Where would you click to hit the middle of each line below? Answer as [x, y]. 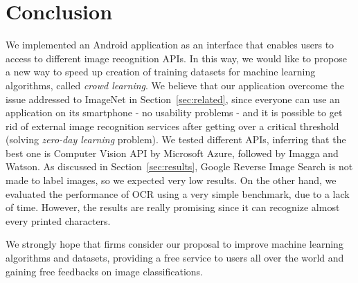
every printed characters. [58, 220]
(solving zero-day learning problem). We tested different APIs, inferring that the [176, 139]
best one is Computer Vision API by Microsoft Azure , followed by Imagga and [172, 153]
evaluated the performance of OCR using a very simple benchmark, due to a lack [178, 193]
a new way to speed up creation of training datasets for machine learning [161, 72]
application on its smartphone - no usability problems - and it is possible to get [174, 112]
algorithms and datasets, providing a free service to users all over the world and [175, 258]
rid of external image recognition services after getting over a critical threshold [172, 126]
